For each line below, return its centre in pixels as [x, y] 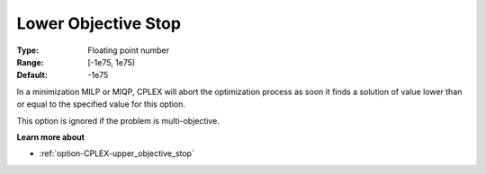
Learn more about [51, 137]
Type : [28, 50]
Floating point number [129, 50]
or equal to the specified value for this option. [101, 104]
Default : [32, 75]
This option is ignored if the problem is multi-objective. [118, 120]
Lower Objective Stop [99, 23]
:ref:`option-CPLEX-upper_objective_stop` [117, 153]
